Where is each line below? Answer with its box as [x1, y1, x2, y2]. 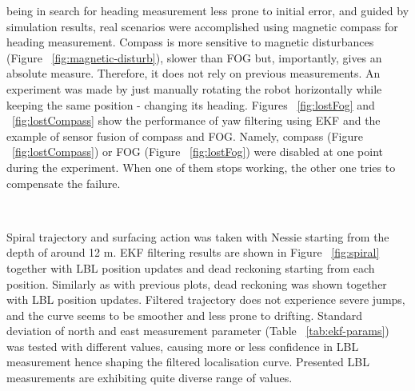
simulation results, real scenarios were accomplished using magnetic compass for [6, 18, 398, 34]
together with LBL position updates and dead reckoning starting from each [6, 259, 375, 276]
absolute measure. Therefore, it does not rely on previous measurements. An [6, 65, 381, 82]
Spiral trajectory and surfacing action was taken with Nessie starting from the [6, 228, 389, 245]
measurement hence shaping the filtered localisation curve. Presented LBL [6, 353, 369, 370]
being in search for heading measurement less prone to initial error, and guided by [6, 2, 409, 18]
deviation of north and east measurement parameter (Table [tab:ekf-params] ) [6, 322, 389, 339]
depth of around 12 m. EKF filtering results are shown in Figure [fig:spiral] [6, 244, 380, 261]
